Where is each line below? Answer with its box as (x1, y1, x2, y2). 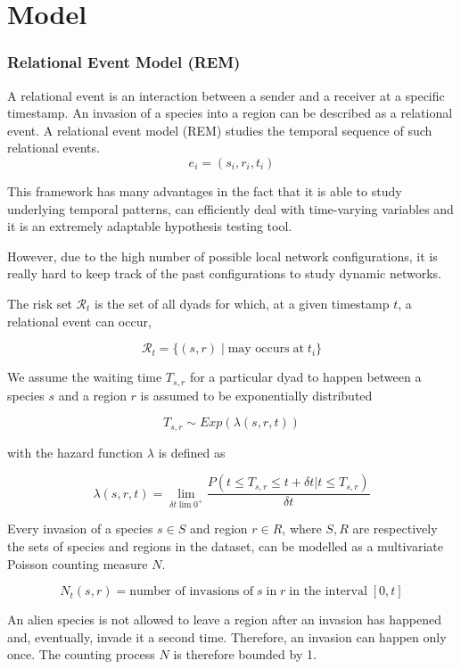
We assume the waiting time (7, 368, 162, 386)
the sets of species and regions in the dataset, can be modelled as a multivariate (7, 537, 444, 556)
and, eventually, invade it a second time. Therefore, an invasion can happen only (7, 627, 447, 646)
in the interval (289, 585, 367, 599)
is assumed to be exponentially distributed (140, 385, 373, 404)
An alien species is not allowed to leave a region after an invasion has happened (7, 610, 441, 629)
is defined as (158, 442, 226, 461)
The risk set (7, 293, 72, 312)
